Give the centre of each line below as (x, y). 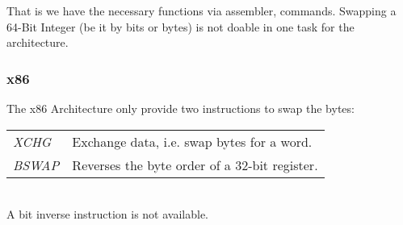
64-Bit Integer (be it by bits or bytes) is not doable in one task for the (181, 26)
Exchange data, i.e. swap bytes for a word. (192, 141)
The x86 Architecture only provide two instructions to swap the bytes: (181, 108)
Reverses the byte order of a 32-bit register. (195, 165)
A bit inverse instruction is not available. (107, 214)
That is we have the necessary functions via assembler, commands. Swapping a (201, 10)
